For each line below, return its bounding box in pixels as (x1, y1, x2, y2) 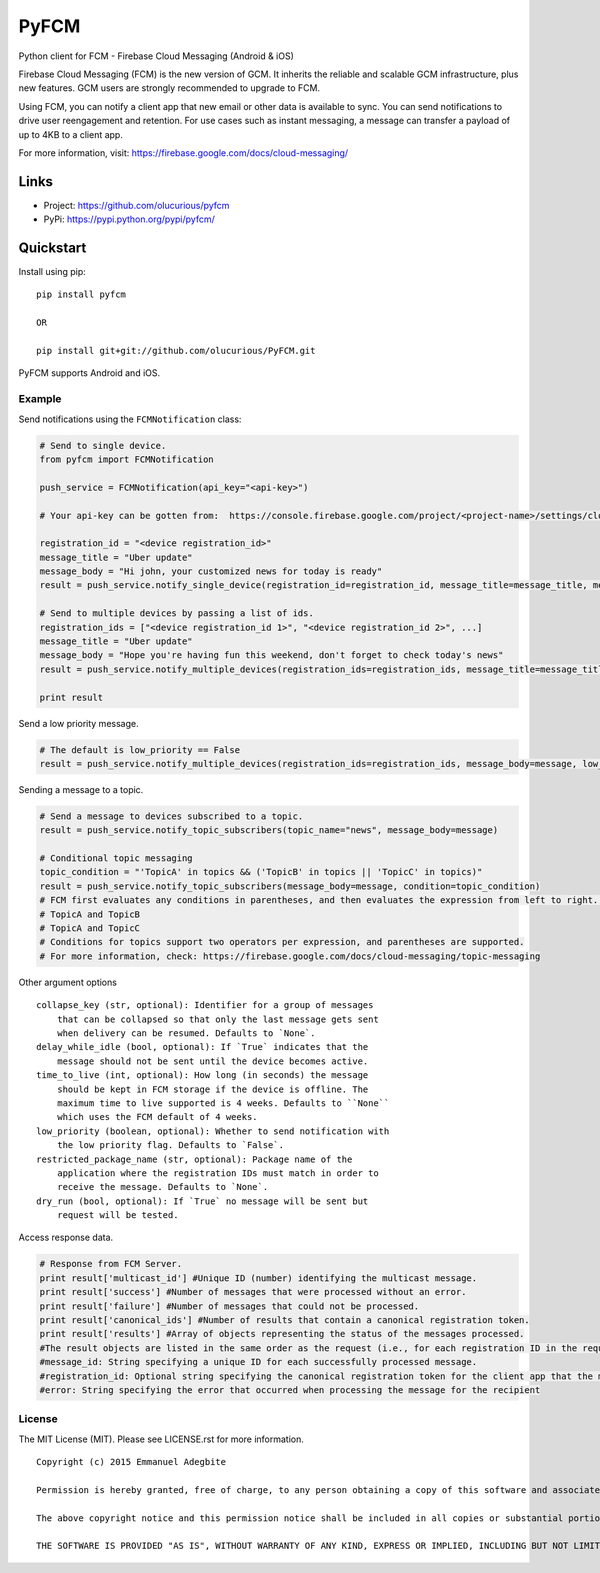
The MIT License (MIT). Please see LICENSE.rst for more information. (18, 1433, 305, 1445)
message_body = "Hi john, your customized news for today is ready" (39, 566, 383, 577)
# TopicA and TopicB (39, 908, 140, 920)
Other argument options (18, 976, 117, 988)
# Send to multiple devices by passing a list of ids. (39, 608, 314, 619)
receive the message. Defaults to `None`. (56, 1181, 269, 1193)
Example (18, 392, 62, 406)
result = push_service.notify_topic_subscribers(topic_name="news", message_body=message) (39, 825, 499, 836)
